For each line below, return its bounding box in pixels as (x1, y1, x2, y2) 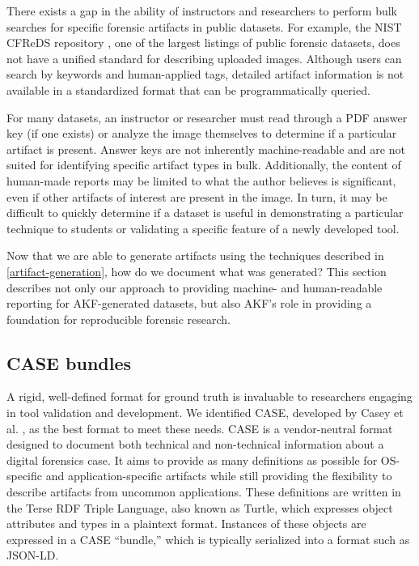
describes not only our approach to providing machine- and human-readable (6, 279, 383, 296)
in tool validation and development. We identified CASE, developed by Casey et (6, 404, 404, 421)
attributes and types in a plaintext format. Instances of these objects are (6, 515, 366, 532)
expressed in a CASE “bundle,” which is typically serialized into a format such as (6, 530, 410, 547)
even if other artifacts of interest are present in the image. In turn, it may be (6, 188, 387, 205)
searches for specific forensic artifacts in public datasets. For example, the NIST (6, 18, 402, 35)
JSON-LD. (6, 547, 59, 564)
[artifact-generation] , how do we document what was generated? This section (6, 262, 387, 279)
